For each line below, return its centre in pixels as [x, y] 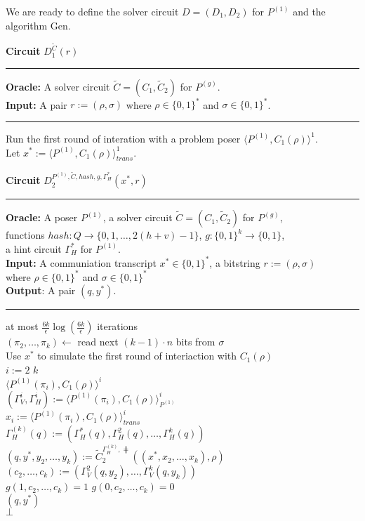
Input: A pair [36, 104]
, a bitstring [235, 262]
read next [98, 342]
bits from [195, 342]
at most [22, 326]
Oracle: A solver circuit [58, 86]
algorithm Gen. [38, 25]
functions [25, 235]
